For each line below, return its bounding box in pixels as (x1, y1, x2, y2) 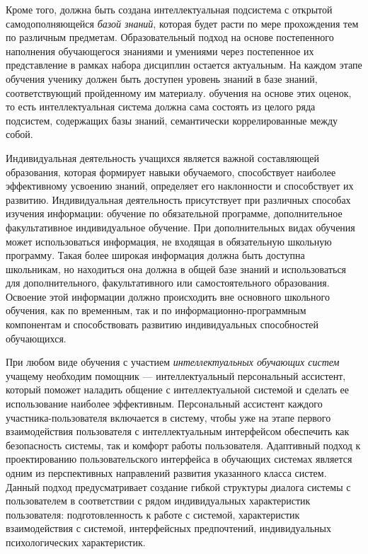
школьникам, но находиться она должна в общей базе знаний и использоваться (6, 261, 347, 276)
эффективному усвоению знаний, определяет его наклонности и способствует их (6, 178, 354, 193)
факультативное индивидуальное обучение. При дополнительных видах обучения (6, 219, 355, 234)
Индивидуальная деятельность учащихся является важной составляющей (6, 150, 320, 165)
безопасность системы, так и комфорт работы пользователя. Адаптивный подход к (6, 437, 361, 452)
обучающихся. (6, 330, 67, 345)
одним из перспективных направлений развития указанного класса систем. (6, 466, 327, 480)
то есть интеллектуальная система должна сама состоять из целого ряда (6, 99, 316, 114)
